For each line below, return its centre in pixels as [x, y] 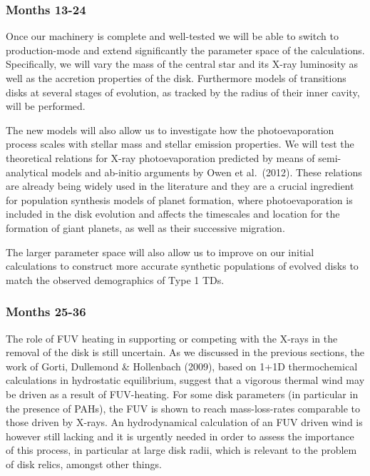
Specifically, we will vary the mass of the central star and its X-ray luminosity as [182, 64]
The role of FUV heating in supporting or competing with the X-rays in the [172, 338]
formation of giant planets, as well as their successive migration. [145, 227]
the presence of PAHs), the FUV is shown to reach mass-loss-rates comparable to [183, 408]
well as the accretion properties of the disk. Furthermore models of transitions [176, 78]
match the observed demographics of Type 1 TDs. [115, 279]
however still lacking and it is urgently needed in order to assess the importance [180, 436]
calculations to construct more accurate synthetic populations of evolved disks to [182, 266]
